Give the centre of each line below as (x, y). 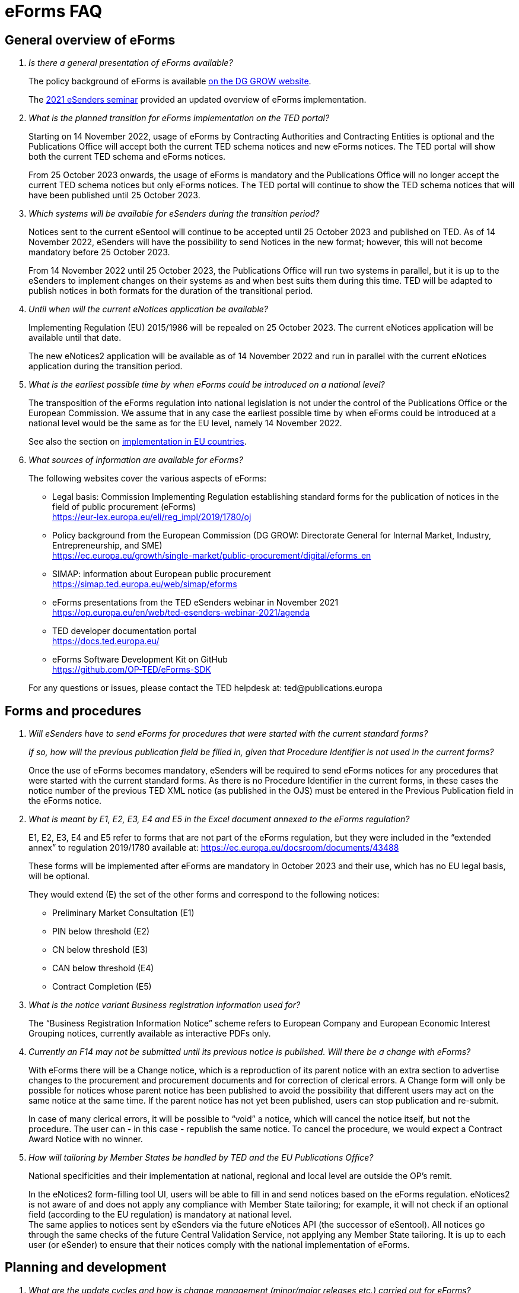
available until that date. (75, 338)
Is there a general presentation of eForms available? (131, 63)
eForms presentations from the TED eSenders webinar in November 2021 (195, 603)
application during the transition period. (106, 366)
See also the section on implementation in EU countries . (138, 442)
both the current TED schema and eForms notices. (127, 157)
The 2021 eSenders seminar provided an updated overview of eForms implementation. (198, 100)
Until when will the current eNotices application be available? (149, 309)
